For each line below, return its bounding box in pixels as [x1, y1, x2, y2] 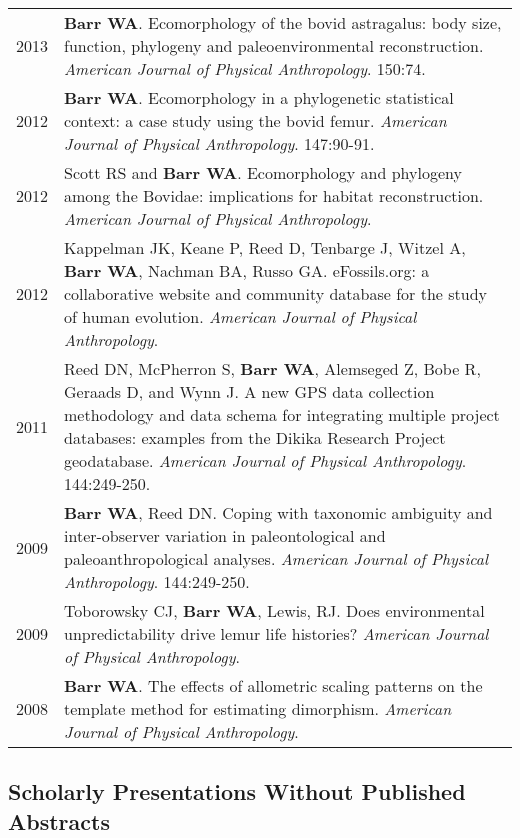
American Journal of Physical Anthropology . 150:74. [64, 57, 426, 80]
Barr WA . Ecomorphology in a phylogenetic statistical [64, 86, 454, 109]
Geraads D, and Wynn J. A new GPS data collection [64, 380, 435, 403]
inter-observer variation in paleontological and [64, 524, 386, 547]
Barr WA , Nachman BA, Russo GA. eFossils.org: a [64, 259, 430, 282]
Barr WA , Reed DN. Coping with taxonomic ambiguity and [64, 501, 493, 524]
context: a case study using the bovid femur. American [64, 109, 447, 132]
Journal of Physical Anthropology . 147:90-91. [64, 132, 375, 155]
